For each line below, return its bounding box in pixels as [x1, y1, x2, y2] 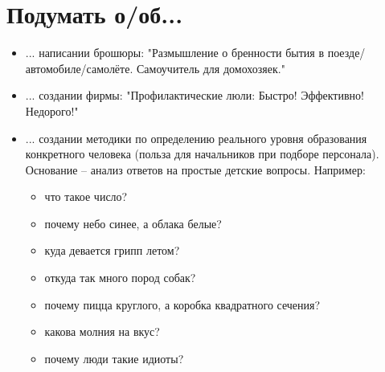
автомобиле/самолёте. [25, 59, 133, 76]
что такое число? [44, 188, 128, 205]
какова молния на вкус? [44, 323, 160, 340]
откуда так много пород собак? [44, 269, 196, 286]
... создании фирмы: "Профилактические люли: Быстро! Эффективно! [25, 87, 364, 104]
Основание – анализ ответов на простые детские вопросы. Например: [25, 161, 366, 178]
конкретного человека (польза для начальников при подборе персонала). [25, 145, 379, 162]
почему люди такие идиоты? [44, 350, 184, 366]
